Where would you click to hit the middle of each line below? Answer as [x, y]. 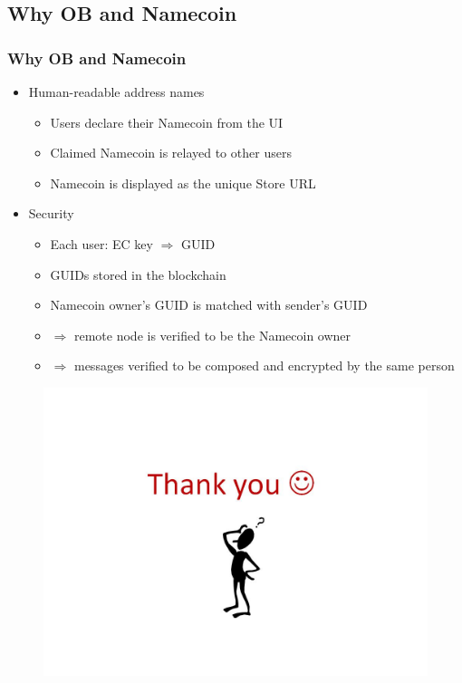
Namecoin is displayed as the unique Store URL [183, 183]
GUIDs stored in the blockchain [138, 274]
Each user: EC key [101, 243]
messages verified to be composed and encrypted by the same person [264, 366]
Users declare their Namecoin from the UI [167, 122]
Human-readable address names [116, 91]
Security [51, 213]
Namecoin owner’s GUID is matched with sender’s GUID [209, 305]
